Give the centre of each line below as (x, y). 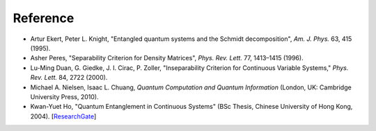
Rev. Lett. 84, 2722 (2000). (69, 78)
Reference (44, 18)
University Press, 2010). (64, 96)
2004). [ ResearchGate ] (63, 116)
